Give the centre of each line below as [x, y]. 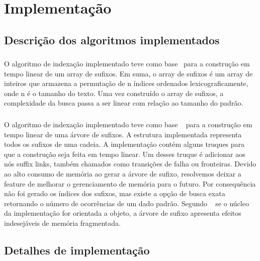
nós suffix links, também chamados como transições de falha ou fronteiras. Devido [130, 164]
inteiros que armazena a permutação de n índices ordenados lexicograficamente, [126, 83]
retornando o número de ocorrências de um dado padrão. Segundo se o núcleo [126, 203]
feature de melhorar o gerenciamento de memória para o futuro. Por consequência [130, 183]
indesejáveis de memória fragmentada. [62, 223]
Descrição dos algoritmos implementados [112, 39]
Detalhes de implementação [77, 250]
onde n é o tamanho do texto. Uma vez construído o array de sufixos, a [114, 93]
